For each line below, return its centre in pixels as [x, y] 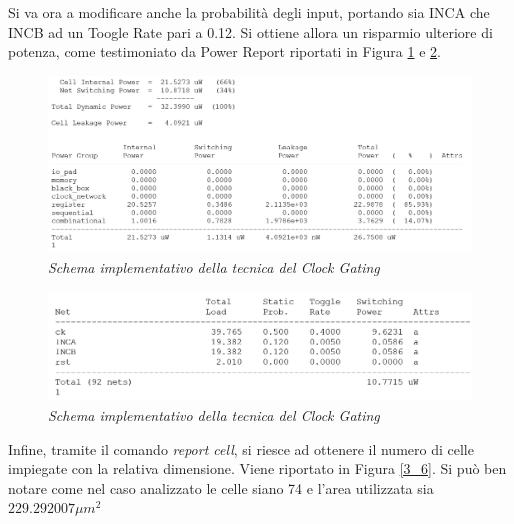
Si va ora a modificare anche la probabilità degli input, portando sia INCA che [249, 12]
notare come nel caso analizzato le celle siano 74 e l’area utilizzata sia [221, 487]
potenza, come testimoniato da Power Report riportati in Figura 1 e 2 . [224, 51]
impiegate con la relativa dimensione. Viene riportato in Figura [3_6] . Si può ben [257, 468]
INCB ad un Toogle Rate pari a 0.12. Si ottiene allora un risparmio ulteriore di [250, 31]
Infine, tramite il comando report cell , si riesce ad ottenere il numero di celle [241, 448]
